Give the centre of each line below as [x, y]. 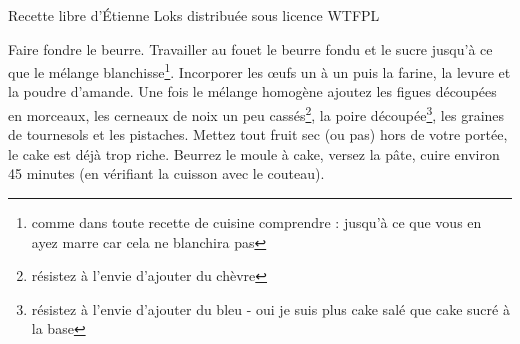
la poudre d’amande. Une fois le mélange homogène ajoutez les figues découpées [252, 91]
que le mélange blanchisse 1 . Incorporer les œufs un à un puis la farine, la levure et [259, 70]
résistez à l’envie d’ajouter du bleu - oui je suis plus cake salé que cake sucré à [270, 308]
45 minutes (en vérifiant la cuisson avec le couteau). [166, 173]
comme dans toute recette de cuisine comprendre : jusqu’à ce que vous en [256, 222]
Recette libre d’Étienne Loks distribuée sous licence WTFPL [194, 15]
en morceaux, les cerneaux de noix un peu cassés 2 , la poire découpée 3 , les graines [256, 113]
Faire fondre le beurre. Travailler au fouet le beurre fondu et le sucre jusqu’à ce [250, 48]
